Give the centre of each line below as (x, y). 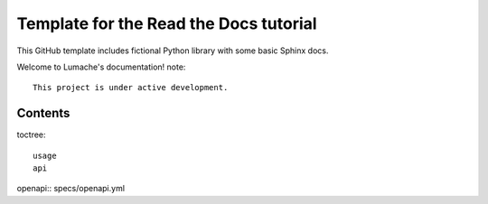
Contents (43, 113)
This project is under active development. (131, 88)
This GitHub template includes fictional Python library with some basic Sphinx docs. (173, 51)
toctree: (31, 134)
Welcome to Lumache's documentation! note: (101, 67)
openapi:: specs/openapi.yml (71, 189)
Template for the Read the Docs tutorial (167, 23)
